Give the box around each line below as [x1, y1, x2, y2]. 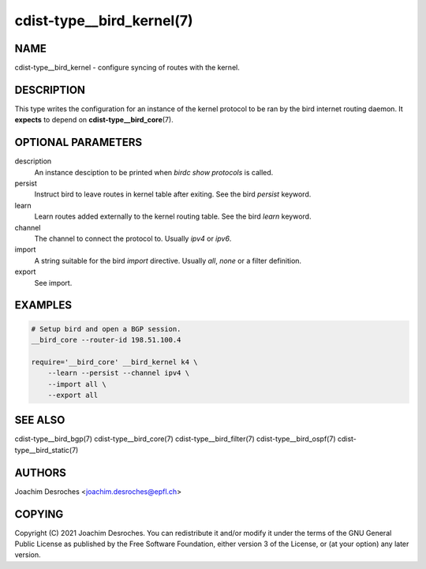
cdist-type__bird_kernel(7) [14, 12, 193, 29]
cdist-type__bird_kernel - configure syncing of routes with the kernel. [14, 63, 240, 73]
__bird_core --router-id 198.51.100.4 [31, 335, 181, 344]
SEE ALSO [14, 414, 65, 427]
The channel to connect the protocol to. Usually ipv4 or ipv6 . [34, 234, 232, 243]
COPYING [14, 507, 64, 521]
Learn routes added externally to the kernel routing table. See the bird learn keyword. [34, 212, 312, 221]
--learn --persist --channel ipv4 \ [47, 369, 189, 378]
